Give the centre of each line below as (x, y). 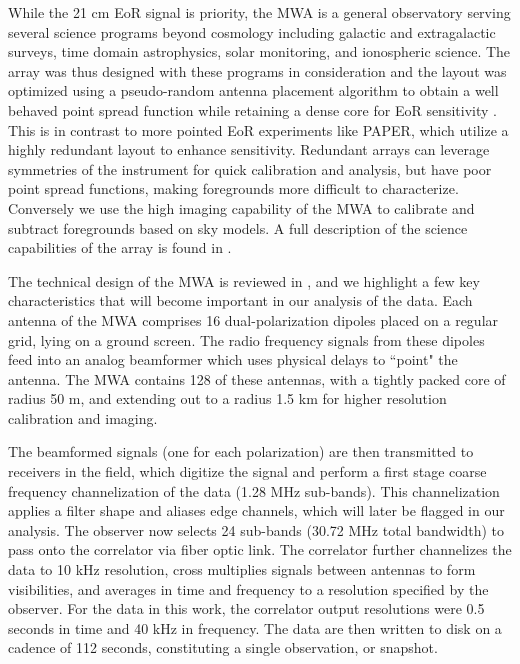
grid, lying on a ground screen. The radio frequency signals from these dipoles (246, 339)
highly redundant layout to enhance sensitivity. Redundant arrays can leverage (249, 149)
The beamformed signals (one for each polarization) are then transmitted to (241, 451)
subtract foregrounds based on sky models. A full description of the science (238, 227)
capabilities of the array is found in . (120, 247)
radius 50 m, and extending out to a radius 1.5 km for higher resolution (227, 398)
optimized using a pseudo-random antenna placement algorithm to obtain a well (253, 90)
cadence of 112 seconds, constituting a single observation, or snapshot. (223, 647)
